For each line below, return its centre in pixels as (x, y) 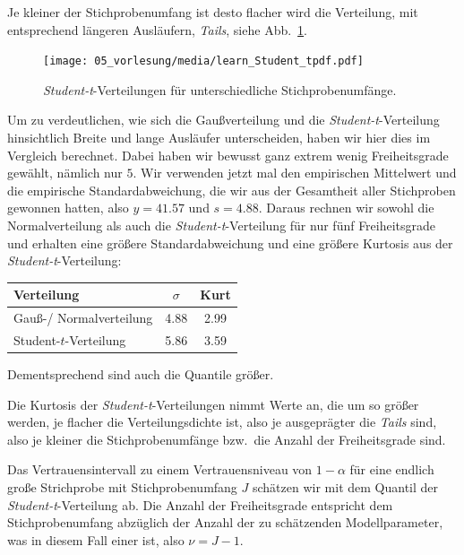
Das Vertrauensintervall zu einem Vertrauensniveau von (160, 469)
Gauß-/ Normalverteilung (83, 318)
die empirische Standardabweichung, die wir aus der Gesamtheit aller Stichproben (232, 190)
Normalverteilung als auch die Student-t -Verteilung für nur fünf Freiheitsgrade (222, 225)
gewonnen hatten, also (68, 208)
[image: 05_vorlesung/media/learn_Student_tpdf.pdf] (203, 61)
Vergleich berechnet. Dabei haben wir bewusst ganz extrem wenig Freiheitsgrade (228, 155)
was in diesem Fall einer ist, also (96, 539)
